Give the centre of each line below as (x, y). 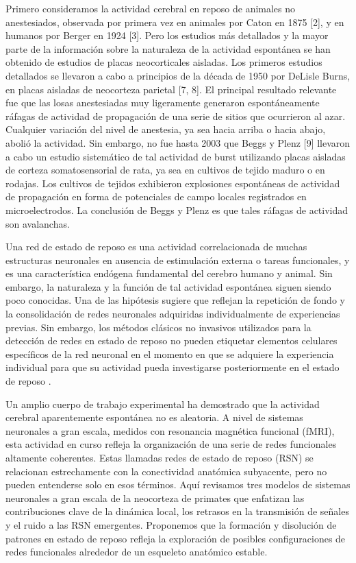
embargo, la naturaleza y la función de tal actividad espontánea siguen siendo (168, 286)
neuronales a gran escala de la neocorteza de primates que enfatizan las (155, 498)
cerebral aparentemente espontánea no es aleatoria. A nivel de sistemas (154, 417)
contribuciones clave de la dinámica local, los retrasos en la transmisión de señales (177, 511)
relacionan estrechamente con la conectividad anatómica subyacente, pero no (166, 471)
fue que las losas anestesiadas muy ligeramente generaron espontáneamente (163, 103)
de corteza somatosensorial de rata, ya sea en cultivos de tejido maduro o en (165, 170)
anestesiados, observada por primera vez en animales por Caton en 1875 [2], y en (175, 22)
